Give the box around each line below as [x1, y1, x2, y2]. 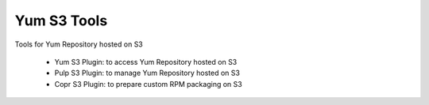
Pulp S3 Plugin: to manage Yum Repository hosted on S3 [54, 68, 240, 78]
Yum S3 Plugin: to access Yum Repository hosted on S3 [54, 57, 238, 66]
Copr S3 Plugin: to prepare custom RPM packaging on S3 [54, 79, 242, 88]
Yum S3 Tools [14, 12, 108, 29]
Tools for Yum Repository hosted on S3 [14, 39, 143, 49]
